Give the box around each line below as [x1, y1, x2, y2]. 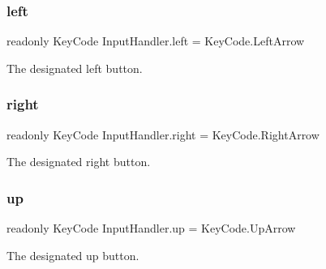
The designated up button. [6, 246, 139, 263]
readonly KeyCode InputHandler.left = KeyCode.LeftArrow [6, 32, 305, 49]
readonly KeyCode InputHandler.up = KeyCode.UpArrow [6, 220, 296, 237]
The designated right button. [6, 153, 151, 170]
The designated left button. [6, 59, 143, 76]
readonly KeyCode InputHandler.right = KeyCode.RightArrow [6, 126, 320, 143]
